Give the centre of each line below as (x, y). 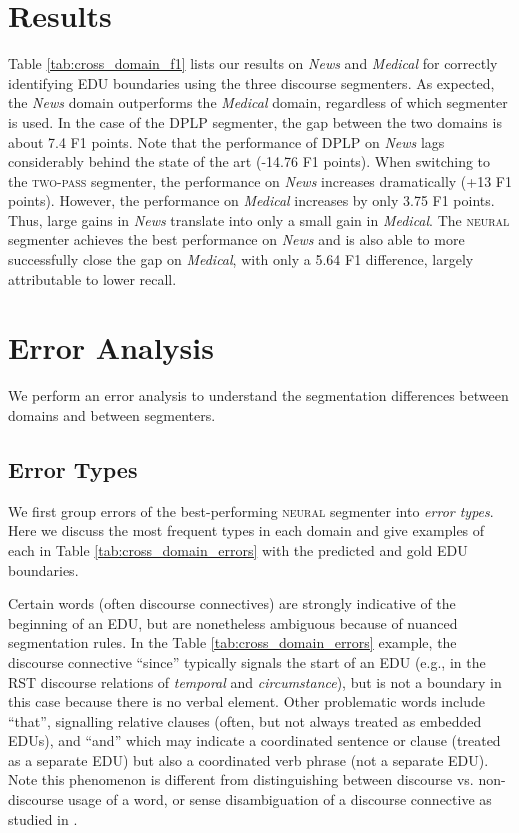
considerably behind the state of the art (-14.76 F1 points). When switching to (249, 161)
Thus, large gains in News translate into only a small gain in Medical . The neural (259, 219)
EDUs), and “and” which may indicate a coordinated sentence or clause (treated (254, 740)
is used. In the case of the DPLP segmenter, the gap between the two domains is (255, 121)
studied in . (43, 818)
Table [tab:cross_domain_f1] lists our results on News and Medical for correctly (253, 63)
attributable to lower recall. (92, 278)
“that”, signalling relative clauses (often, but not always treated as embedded (245, 720)
